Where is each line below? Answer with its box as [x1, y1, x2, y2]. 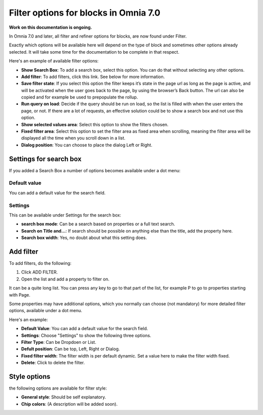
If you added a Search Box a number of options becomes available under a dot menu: [9, 167, 181, 173]
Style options [9, 372, 51, 380]
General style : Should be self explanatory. [21, 394, 107, 400]
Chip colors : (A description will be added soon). [21, 401, 118, 407]
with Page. [9, 292, 31, 297]
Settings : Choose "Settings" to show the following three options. [21, 332, 151, 338]
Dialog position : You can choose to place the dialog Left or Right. [21, 142, 153, 148]
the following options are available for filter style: [9, 385, 107, 391]
